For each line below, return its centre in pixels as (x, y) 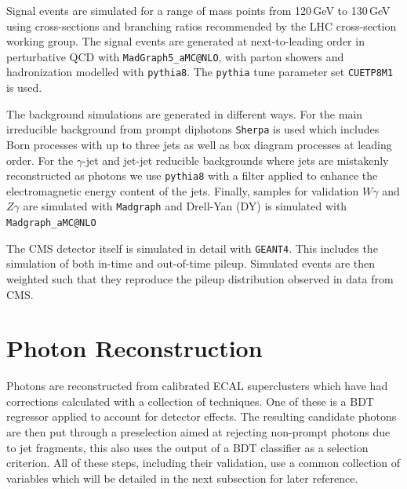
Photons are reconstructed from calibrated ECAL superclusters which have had (197, 386)
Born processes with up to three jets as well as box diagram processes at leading (199, 144)
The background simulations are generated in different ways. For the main (185, 113)
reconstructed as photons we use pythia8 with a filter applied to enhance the (192, 175)
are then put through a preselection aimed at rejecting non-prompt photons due (198, 432)
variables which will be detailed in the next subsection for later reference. (182, 478)
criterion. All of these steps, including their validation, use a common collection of (203, 463)
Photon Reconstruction (134, 348)
